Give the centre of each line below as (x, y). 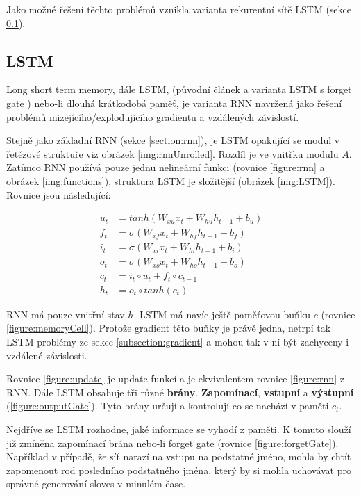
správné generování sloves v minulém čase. (96, 484)
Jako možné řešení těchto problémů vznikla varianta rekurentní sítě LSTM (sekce (179, 9)
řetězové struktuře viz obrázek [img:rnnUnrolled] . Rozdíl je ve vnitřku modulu (173, 153)
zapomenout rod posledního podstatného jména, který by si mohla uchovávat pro (179, 470)
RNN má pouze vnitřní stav (66, 314)
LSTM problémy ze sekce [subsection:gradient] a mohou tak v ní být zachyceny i (178, 341)
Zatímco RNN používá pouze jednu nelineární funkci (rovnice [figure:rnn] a (166, 167)
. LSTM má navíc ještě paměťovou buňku (222, 314)
